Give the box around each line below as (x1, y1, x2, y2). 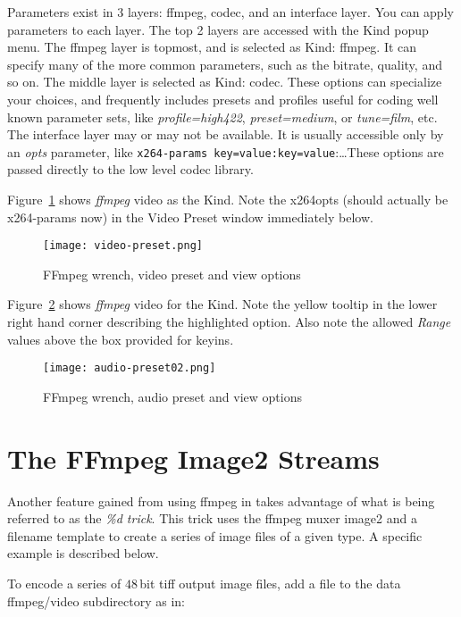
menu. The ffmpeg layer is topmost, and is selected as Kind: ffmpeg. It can (7, 38, 417, 56)
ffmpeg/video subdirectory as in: (7, 591, 185, 610)
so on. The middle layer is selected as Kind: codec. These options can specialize (7, 72, 442, 91)
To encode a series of (7, 573, 122, 592)
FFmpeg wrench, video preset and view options (43, 264, 301, 283)
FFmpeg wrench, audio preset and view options (43, 387, 302, 405)
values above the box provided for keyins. (7, 329, 234, 348)
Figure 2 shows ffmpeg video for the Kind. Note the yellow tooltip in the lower (7, 295, 438, 313)
